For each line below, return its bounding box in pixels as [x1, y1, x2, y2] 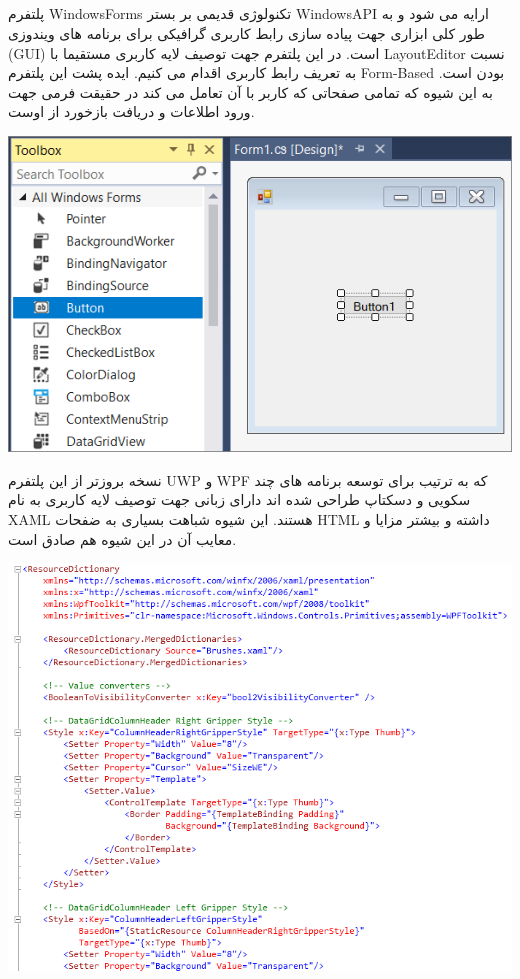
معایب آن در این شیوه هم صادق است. [8, 528, 237, 549]
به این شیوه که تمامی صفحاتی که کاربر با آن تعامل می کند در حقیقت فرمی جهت [8, 81, 493, 102]
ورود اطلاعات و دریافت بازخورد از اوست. [8, 101, 255, 122]
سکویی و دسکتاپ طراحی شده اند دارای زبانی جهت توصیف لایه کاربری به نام [8, 489, 471, 510]
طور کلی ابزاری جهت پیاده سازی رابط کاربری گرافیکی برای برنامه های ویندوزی [8, 22, 485, 43]
